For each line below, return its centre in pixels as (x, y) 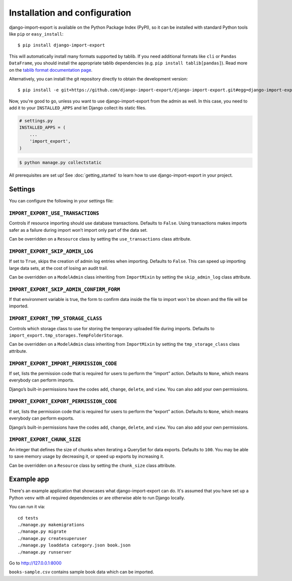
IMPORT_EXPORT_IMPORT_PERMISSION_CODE (63, 363)
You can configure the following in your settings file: (61, 201)
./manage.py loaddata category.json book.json (74, 545)
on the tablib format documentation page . (51, 70)
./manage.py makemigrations (51, 525)
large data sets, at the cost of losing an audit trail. (58, 268)
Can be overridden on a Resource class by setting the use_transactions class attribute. (100, 239)
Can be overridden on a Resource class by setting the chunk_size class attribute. (92, 465)
